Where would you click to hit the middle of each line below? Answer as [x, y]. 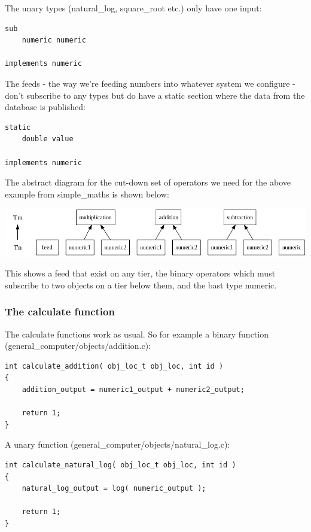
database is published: [45, 107]
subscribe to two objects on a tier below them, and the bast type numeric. [141, 285]
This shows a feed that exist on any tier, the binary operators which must [140, 273]
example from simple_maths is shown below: [87, 194]
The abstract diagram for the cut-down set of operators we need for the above [148, 182]
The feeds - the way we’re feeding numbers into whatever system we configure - [150, 83]
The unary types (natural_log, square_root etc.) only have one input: [133, 8]
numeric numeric [54, 40]
